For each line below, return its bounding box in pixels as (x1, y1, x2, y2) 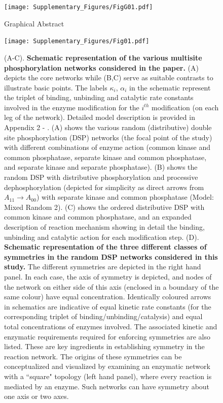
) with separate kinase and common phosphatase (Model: (36, 192, 214, 202)
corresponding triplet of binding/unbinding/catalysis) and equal (4, 311, 203, 322)
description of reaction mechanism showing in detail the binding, (4, 222, 205, 232)
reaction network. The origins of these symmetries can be (4, 351, 182, 361)
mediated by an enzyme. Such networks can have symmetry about (4, 381, 210, 391)
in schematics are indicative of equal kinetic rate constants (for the (4, 301, 211, 312)
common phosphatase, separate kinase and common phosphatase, (4, 151, 207, 162)
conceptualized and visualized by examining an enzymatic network (4, 361, 210, 371)
